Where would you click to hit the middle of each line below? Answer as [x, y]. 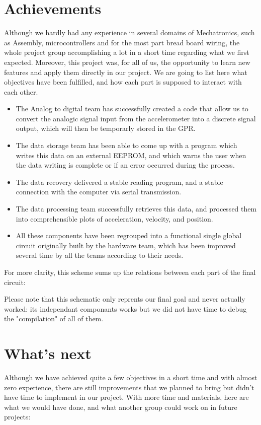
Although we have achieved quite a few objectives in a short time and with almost [131, 377]
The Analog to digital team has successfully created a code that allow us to [132, 109]
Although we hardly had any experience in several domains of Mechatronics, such [129, 32]
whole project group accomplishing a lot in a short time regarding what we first [127, 52]
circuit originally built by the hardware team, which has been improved [126, 245]
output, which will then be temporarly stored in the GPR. [106, 128]
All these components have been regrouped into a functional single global [129, 235]
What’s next [48, 353]
